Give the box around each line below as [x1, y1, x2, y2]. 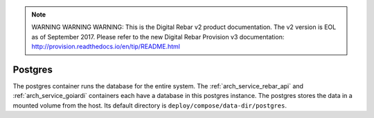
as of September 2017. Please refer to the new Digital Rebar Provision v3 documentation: [31, 32, 285, 41]
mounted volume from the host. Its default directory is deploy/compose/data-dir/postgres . [12, 101, 287, 110]
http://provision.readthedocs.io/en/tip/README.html [31, 42, 180, 51]
